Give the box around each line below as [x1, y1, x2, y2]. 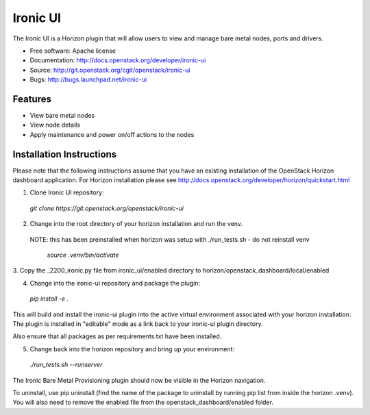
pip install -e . [29, 294, 69, 303]
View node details [29, 121, 81, 129]
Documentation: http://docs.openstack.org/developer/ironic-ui [29, 56, 206, 64]
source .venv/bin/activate [47, 251, 119, 260]
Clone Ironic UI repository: [29, 188, 104, 197]
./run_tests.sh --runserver [29, 360, 103, 369]
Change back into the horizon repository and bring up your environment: [29, 344, 235, 353]
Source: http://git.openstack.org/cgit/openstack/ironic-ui [29, 66, 190, 74]
